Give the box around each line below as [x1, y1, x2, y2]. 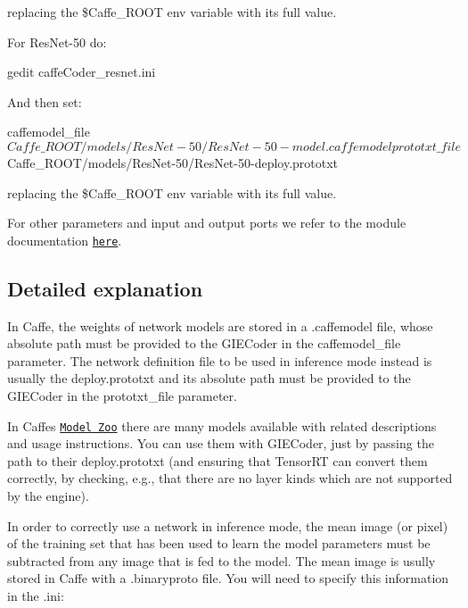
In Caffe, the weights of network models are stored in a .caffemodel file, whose [7, 316, 433, 335]
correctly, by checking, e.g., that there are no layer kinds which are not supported [7, 469, 453, 487]
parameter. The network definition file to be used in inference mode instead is [7, 351, 432, 370]
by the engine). [7, 487, 89, 505]
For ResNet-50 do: [7, 32, 107, 51]
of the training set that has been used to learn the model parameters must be [7, 534, 431, 553]
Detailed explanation [7, 274, 203, 302]
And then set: [7, 92, 82, 111]
